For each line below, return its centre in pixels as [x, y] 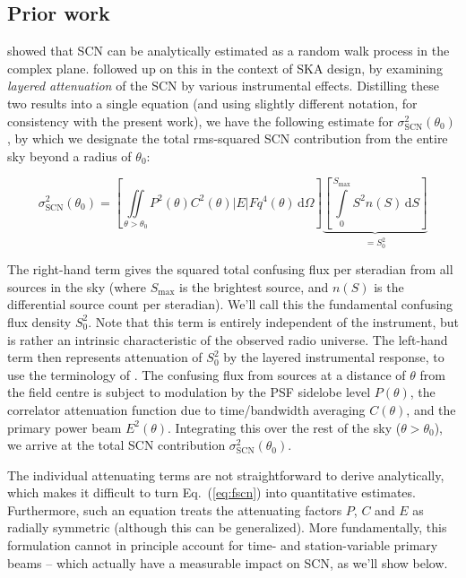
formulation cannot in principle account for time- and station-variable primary [223, 545]
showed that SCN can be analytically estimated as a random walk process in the [229, 51]
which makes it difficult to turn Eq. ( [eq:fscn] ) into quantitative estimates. [211, 492]
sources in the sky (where [77, 286]
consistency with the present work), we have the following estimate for [200, 121]
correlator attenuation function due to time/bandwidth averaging [186, 409]
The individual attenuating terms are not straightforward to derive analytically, [226, 474]
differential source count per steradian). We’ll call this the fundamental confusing [230, 304]
